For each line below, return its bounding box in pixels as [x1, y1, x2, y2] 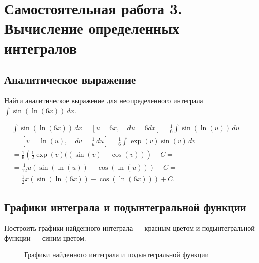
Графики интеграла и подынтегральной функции [4, 199, 246, 215]
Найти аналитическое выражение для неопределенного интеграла [4, 95, 203, 105]
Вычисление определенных [4, 18, 180, 38]
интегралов [4, 37, 77, 58]
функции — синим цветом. [4, 232, 86, 243]
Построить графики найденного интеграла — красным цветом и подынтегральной [4, 223, 255, 233]
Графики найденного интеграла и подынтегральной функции [24, 249, 209, 260]
